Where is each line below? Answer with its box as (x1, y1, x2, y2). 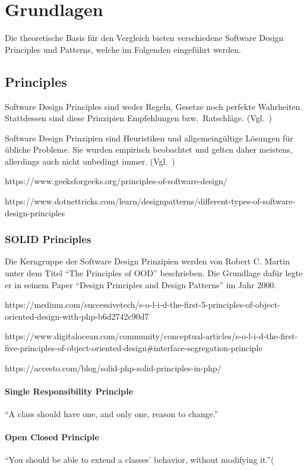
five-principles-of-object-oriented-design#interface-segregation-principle (5, 342, 262, 354)
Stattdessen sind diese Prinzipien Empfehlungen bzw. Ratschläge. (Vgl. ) (5, 112, 272, 124)
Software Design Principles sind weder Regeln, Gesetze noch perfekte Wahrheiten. (5, 100, 303, 112)
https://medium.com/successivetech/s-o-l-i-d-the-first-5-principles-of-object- (5, 298, 280, 311)
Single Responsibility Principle (5, 384, 134, 397)
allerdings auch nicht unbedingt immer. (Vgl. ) (5, 154, 175, 167)
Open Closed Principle (5, 431, 99, 443)
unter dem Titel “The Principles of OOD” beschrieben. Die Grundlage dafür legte (5, 267, 303, 279)
